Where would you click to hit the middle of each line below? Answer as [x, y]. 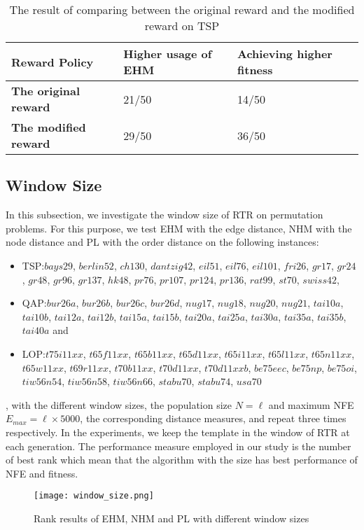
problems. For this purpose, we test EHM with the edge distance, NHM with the [179, 228]
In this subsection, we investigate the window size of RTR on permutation [164, 215]
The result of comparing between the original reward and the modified [182, 9]
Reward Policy [52, 62]
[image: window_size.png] [94, 496]
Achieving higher [285, 54]
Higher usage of [168, 54]
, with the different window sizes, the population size [119, 404]
